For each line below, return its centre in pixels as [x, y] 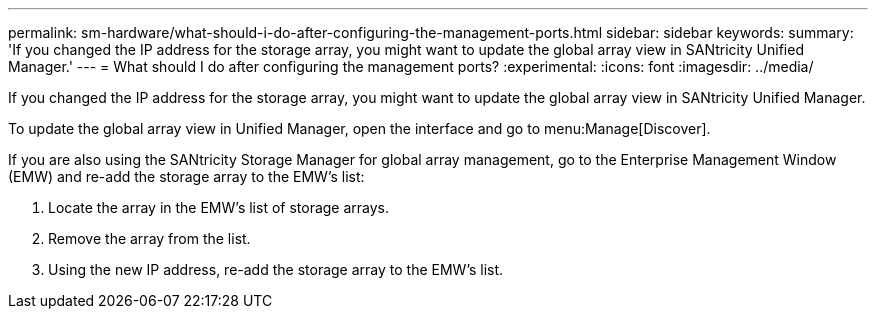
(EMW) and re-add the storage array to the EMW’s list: [186, 176]
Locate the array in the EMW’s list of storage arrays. [219, 207]
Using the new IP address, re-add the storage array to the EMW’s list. [276, 269]
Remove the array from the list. [149, 238]
